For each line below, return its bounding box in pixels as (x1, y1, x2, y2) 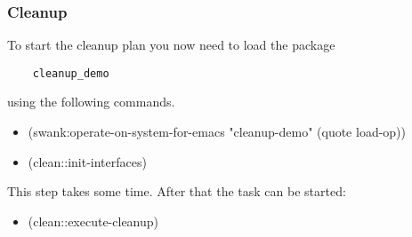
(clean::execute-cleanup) (28, 211, 159, 230)
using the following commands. (7, 92, 175, 111)
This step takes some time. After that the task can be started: (7, 182, 346, 201)
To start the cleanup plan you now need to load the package (7, 36, 335, 54)
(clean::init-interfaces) (28, 152, 147, 170)
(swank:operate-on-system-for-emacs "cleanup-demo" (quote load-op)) (28, 122, 407, 141)
